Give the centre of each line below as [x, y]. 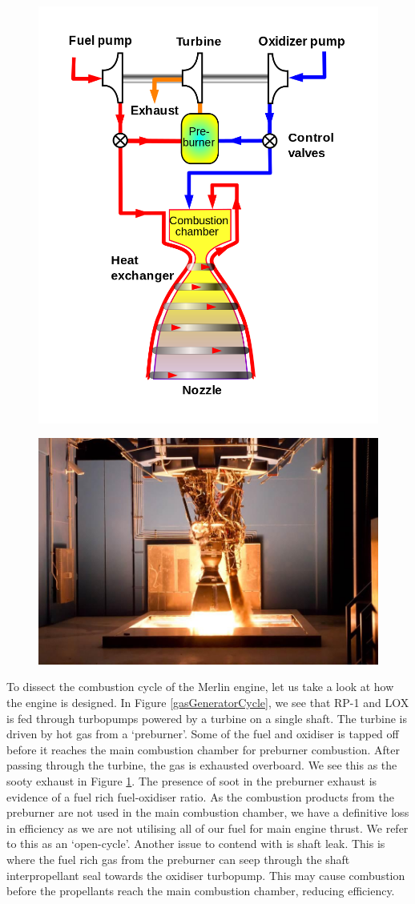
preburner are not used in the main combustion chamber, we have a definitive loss [208, 812]
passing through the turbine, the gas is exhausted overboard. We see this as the [202, 765]
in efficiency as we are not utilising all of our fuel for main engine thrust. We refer [207, 828]
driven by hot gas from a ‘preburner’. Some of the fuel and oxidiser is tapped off [203, 734]
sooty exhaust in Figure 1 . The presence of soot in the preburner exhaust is [192, 781]
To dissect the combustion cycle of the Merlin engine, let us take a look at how [200, 687]
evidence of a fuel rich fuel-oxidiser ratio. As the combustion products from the [200, 796]
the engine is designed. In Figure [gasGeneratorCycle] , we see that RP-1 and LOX [208, 703]
